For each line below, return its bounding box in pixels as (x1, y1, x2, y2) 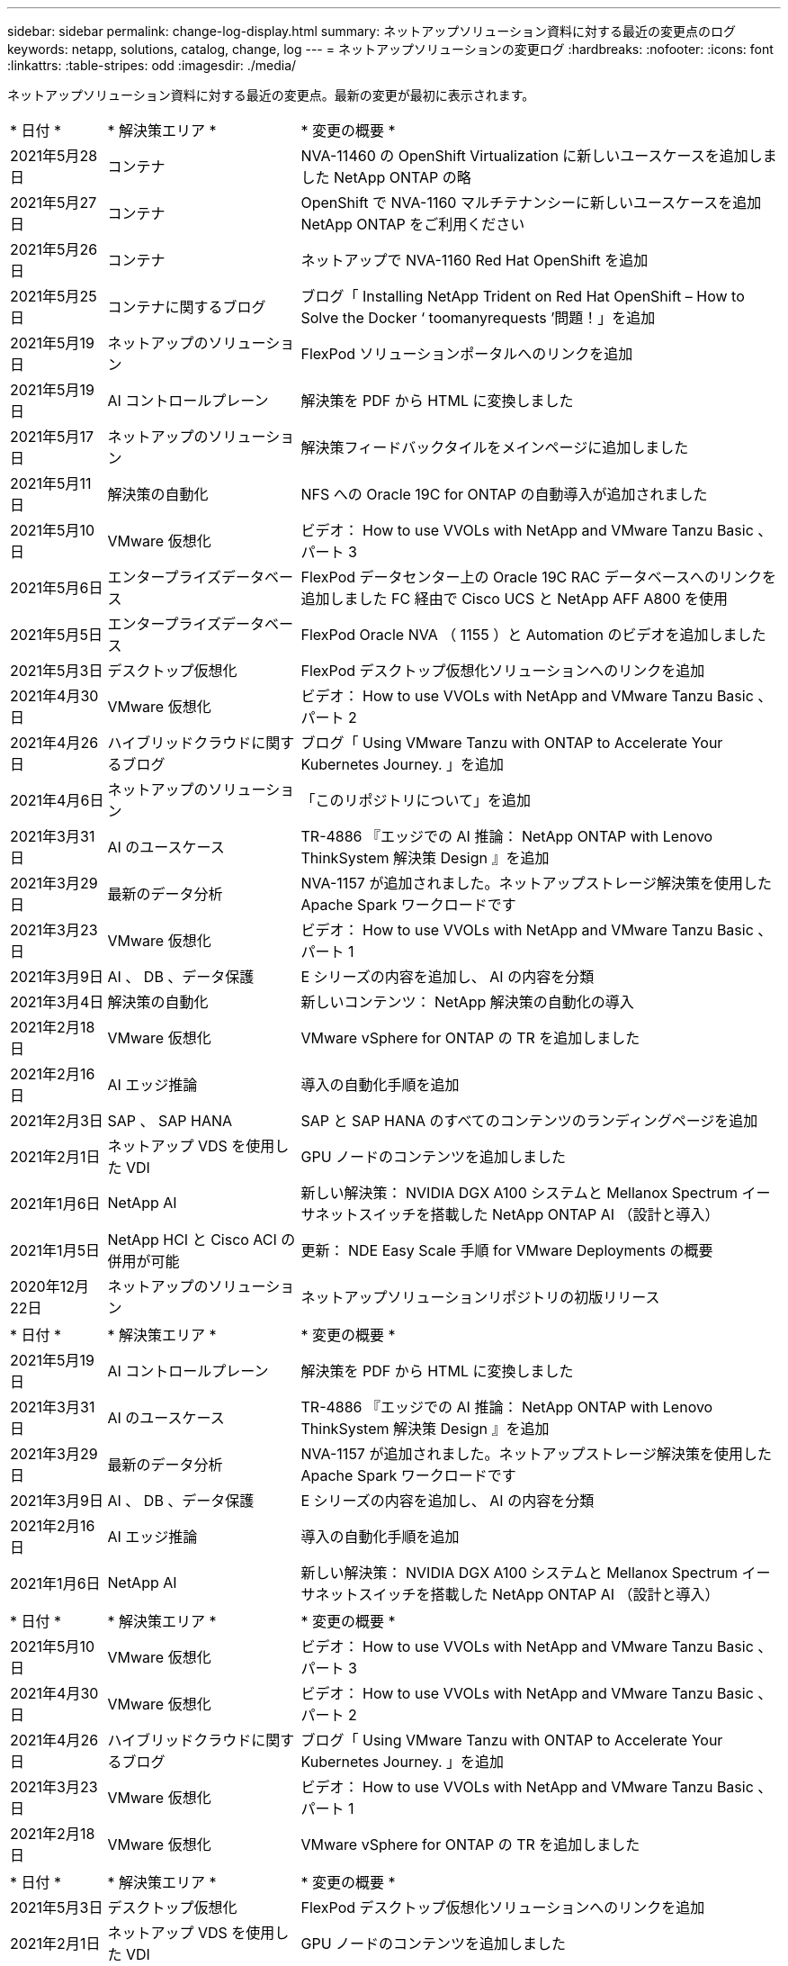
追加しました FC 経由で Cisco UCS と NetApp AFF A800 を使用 (300, 590, 729, 608)
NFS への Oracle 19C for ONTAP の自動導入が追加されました (300, 485, 708, 503)
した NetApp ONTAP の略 (300, 168, 471, 186)
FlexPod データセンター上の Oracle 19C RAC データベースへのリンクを (300, 568, 776, 586)
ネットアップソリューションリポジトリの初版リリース (300, 1288, 660, 1306)
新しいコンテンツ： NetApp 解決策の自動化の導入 (300, 993, 634, 1011)
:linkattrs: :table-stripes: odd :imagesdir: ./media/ (7, 58, 297, 73)
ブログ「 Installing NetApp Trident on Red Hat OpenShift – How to (300, 287, 745, 305)
